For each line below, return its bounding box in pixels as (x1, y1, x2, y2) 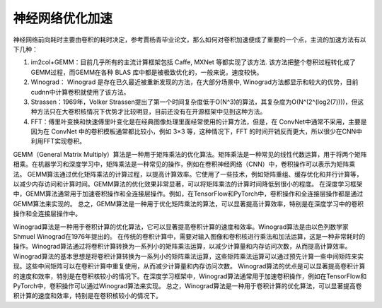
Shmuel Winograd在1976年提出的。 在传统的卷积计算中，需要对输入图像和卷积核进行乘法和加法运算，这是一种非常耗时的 (13, 232, 366, 240)
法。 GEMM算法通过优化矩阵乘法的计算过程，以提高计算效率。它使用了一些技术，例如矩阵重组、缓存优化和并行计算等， (13, 170, 364, 178)
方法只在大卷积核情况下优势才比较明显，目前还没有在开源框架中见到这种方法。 (36, 107, 267, 116)
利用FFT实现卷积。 (30, 137, 86, 146)
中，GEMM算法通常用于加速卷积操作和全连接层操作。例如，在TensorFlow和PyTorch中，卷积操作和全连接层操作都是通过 (13, 189, 364, 198)
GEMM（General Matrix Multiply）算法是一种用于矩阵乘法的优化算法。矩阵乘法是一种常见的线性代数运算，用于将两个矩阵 (13, 150, 367, 158)
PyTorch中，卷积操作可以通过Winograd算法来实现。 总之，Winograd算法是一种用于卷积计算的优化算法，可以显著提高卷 (13, 281, 362, 290)
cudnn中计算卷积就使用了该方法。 (30, 88, 130, 96)
